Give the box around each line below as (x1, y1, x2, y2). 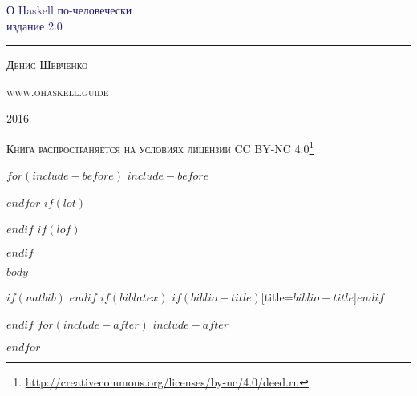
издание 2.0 (6, 17, 63, 34)
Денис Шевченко (6, 56, 88, 73)
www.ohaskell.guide (6, 83, 109, 99)
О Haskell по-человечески (6, 2, 132, 18)
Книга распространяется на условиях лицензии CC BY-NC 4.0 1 (6, 137, 314, 156)
